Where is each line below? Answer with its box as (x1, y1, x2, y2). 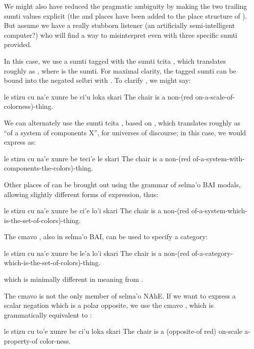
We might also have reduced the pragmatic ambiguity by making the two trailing (4, 1, 247, 11)
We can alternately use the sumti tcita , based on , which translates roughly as (4, 117, 240, 127)
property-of (4, 336, 38, 346)
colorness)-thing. (4, 101, 53, 111)
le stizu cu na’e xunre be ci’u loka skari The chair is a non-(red (4, 91, 193, 101)
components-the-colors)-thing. (4, 163, 93, 173)
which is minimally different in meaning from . (4, 274, 143, 284)
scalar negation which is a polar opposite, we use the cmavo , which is (4, 300, 214, 310)
